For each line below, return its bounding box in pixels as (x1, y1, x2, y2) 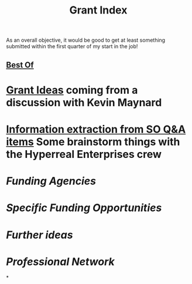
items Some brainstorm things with (6, 135, 180, 148)
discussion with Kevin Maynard (6, 96, 162, 109)
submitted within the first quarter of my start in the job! (6, 43, 138, 50)
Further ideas (6, 228, 73, 241)
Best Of (6, 60, 34, 70)
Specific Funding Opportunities (6, 201, 162, 215)
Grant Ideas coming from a (6, 83, 138, 97)
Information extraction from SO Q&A (6, 123, 186, 136)
